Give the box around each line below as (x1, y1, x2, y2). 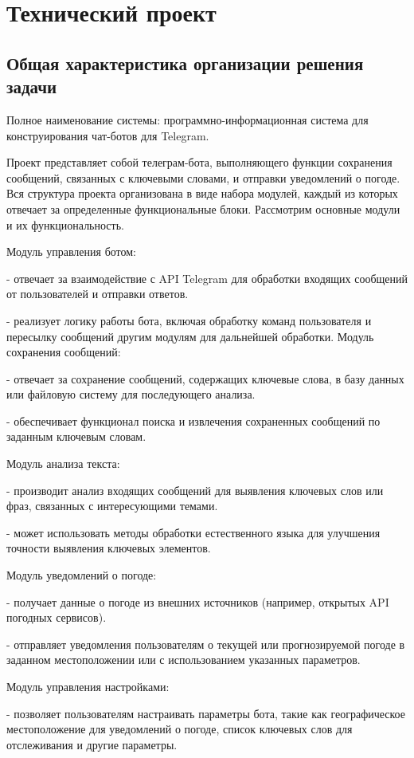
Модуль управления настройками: (6, 678, 170, 694)
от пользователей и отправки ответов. (6, 285, 189, 302)
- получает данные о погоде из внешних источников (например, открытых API (6, 593, 389, 610)
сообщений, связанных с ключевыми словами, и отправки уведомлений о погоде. (6, 169, 400, 186)
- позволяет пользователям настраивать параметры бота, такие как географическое (6, 705, 406, 721)
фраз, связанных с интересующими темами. (6, 497, 218, 514)
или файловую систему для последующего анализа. (6, 386, 256, 403)
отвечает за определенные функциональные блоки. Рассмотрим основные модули (6, 200, 400, 217)
